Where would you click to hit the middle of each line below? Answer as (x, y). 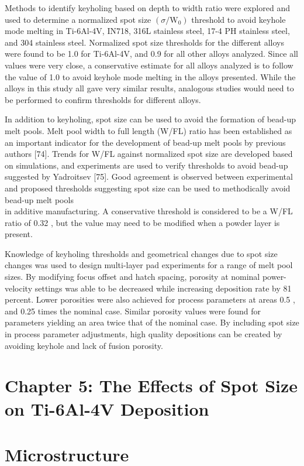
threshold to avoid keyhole (239, 19)
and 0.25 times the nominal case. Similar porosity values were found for (133, 311)
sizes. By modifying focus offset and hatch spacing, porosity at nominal (132, 277)
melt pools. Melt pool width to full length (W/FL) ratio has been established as (148, 130)
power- (274, 277)
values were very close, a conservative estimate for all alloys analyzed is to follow (149, 65)
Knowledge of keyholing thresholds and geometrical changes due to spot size (141, 253)
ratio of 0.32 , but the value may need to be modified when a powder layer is (142, 222)
